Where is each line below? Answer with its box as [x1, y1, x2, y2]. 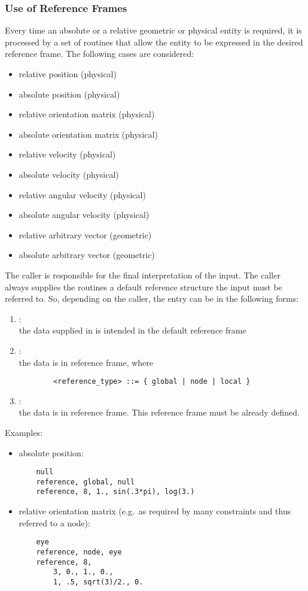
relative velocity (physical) [19, 148, 116, 160]
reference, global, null [36, 477, 135, 486]
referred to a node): [19, 516, 90, 529]
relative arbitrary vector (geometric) [19, 228, 152, 241]
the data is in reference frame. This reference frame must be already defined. [19, 406, 300, 419]
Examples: [5, 426, 42, 438]
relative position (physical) [19, 68, 117, 80]
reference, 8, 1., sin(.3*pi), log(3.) [36, 487, 195, 496]
